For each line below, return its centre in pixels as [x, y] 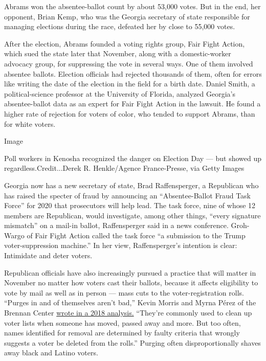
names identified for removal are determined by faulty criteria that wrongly [122, 333]
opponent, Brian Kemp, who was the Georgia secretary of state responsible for [127, 16]
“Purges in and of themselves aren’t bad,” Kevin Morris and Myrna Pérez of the [130, 302]
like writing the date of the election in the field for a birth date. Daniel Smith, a [130, 84]
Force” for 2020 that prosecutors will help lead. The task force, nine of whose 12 [130, 205]
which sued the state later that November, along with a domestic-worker [118, 53]
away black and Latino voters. [51, 353]
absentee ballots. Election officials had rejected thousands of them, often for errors [133, 73]
